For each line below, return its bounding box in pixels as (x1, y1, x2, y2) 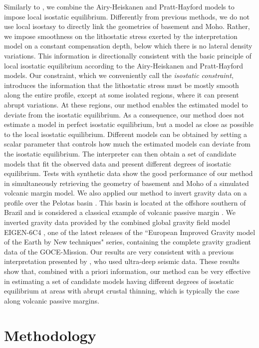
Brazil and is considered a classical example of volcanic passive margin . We (4, 207, 236, 217)
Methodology (4, 324, 96, 345)
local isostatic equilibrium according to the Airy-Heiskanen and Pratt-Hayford (4, 60, 243, 70)
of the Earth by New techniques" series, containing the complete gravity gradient (4, 236, 252, 247)
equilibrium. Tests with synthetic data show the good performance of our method (4, 168, 253, 178)
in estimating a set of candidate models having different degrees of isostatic (4, 275, 234, 286)
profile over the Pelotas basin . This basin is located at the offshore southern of (4, 197, 246, 207)
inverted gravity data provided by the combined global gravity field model (4, 217, 231, 227)
